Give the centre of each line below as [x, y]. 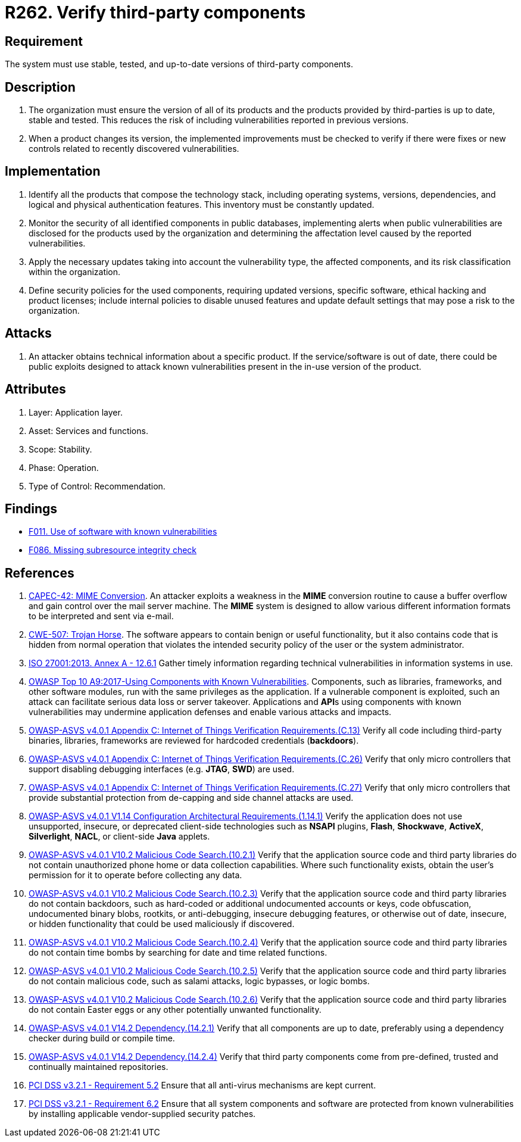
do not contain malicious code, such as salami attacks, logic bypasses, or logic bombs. [199, 981]
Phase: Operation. [64, 467]
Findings [31, 508]
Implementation [53, 171]
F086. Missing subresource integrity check [113, 550]
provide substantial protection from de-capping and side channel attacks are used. [191, 798]
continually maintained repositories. [99, 1067]
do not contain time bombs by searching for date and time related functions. [178, 953]
